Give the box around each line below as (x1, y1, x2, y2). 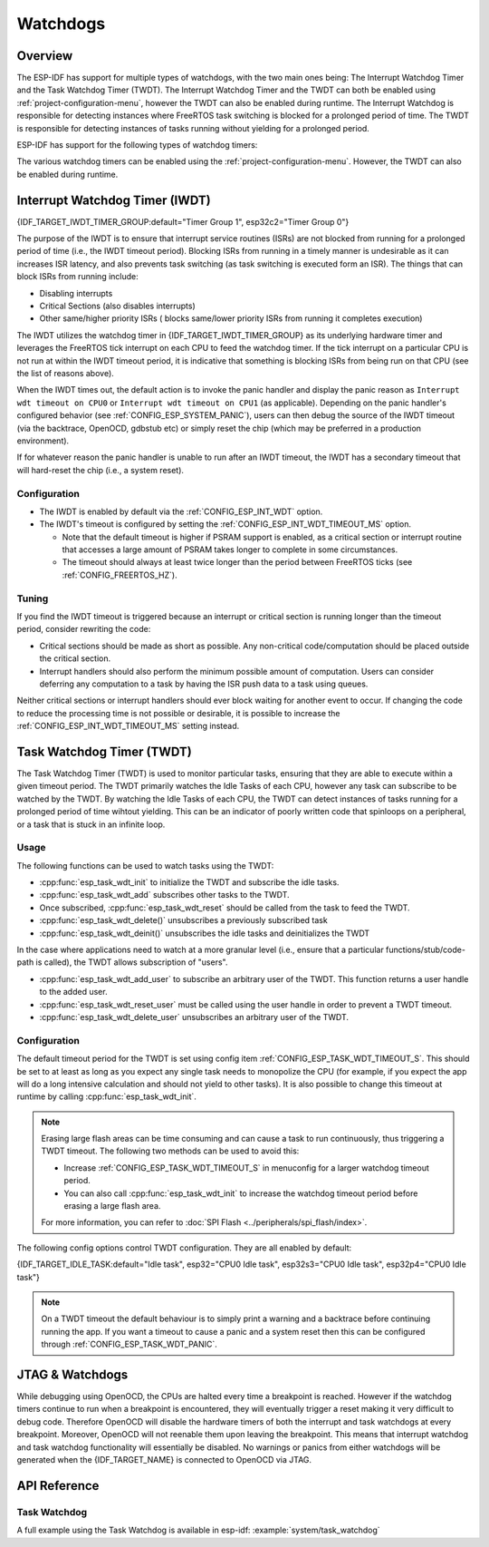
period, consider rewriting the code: (16, 624, 151, 635)
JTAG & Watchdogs (16, 1367, 129, 1382)
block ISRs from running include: (16, 271, 139, 282)
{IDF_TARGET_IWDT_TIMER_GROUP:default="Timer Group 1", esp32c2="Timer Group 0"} (16, 216, 350, 227)
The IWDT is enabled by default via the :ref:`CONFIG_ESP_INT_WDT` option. (39, 506, 323, 517)
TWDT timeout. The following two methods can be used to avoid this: (41, 1145, 300, 1156)
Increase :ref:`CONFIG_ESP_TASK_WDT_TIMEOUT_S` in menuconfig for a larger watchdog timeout (63, 1162, 429, 1173)
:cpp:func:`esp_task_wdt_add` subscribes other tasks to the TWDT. (39, 890, 290, 900)
